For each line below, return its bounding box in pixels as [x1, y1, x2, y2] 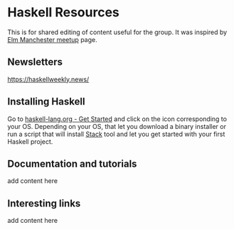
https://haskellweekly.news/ [7, 75, 90, 83]
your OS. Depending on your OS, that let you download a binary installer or [7, 122, 226, 130]
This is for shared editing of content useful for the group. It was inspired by [7, 28, 228, 36]
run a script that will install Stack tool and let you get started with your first [7, 130, 225, 138]
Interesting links [7, 197, 81, 209]
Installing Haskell [7, 95, 85, 108]
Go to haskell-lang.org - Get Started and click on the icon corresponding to [7, 115, 228, 123]
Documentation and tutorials [7, 157, 137, 169]
